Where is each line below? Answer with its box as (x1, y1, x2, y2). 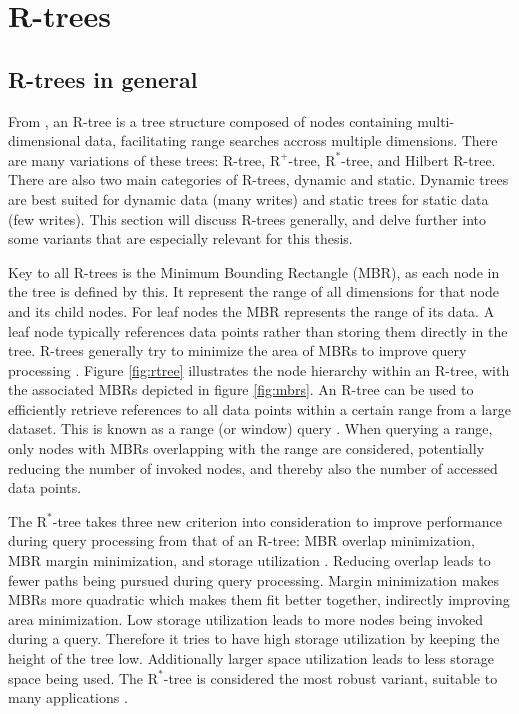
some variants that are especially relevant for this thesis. (8, 228, 353, 249)
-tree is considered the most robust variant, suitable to (163, 667, 498, 688)
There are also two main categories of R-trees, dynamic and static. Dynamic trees (8, 169, 509, 190)
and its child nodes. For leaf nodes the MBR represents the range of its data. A (8, 300, 495, 321)
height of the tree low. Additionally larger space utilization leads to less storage (8, 648, 494, 669)
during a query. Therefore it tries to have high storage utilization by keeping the (8, 628, 500, 649)
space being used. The (8, 667, 144, 688)
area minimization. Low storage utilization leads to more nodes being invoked (8, 608, 483, 629)
